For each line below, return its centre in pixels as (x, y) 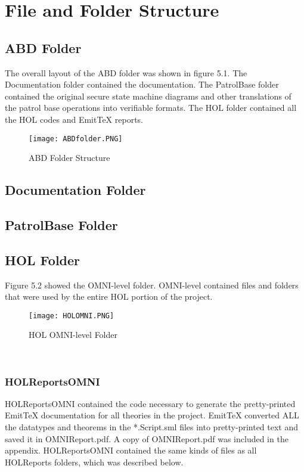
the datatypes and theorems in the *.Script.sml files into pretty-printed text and (152, 427)
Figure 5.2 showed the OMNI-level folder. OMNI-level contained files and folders (152, 285)
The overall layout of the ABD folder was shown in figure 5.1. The (126, 72)
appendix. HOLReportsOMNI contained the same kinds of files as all (131, 450)
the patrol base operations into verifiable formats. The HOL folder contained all (151, 108)
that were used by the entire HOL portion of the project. (109, 296)
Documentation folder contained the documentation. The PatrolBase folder (142, 84)
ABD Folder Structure (69, 158)
